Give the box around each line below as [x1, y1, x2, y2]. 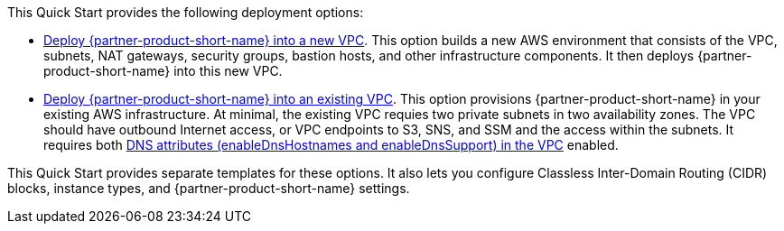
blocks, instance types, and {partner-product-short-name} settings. [7, 180, 410, 196]
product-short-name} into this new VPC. [43, 63, 283, 79]
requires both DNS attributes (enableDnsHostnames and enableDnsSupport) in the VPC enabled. [43, 137, 619, 152]
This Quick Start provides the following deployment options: [7, 5, 364, 20]
